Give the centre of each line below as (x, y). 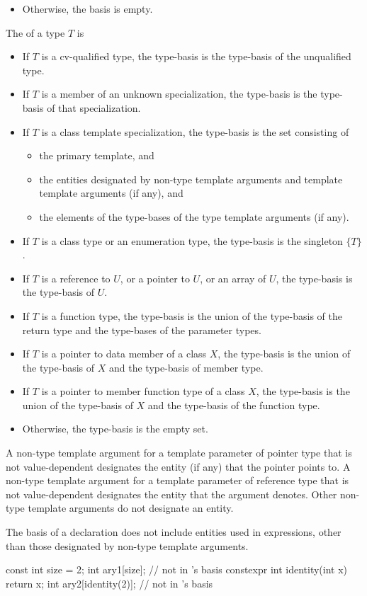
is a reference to (76, 278)
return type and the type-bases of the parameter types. (142, 329)
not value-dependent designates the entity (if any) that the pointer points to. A (178, 466)
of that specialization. (94, 107)
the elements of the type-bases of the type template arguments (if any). (194, 216)
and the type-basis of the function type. (234, 405)
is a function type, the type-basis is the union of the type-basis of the (192, 315)
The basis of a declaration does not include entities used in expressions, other (174, 532)
